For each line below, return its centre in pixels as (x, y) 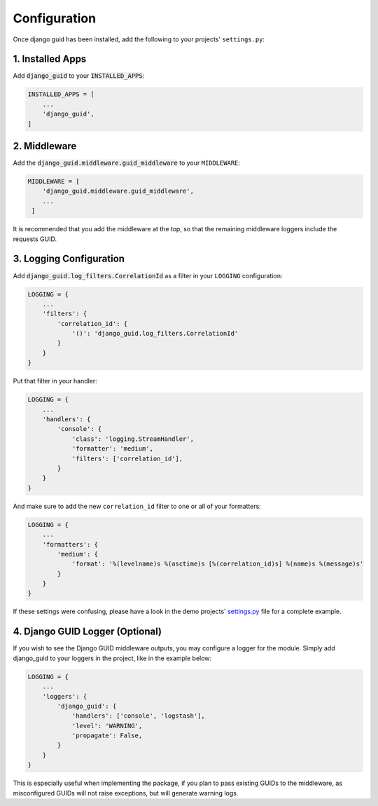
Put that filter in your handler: (55, 381)
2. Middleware (45, 146)
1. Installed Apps (50, 59)
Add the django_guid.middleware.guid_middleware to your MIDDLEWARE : (127, 163)
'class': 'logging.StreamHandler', (133, 439)
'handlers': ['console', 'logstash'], (139, 716)
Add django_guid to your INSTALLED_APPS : (79, 76)
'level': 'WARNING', (107, 726)
